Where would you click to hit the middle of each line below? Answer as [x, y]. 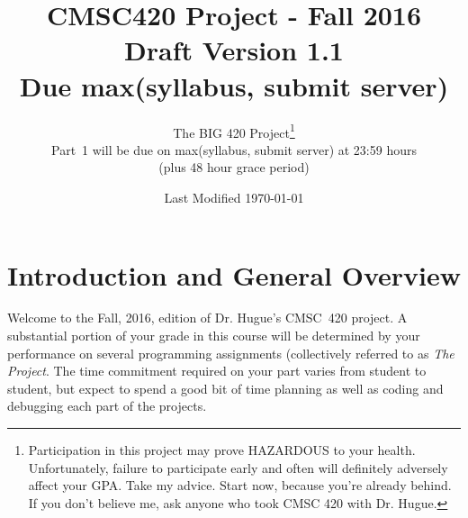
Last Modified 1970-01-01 [234, 197]
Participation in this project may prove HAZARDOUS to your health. [222, 450]
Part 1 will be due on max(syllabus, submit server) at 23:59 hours [234, 149]
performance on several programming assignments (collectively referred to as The [231, 353]
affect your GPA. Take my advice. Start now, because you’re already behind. [240, 485]
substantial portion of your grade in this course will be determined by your [214, 336]
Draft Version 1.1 [234, 50]
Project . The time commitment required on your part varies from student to [217, 371]
